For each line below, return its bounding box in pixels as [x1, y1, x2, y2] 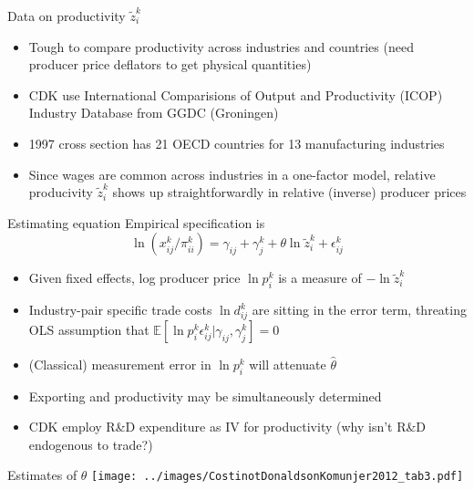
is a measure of [278, 268, 362, 287]
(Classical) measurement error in [28, 354, 211, 373]
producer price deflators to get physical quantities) [28, 55, 312, 74]
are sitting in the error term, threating [252, 300, 467, 319]
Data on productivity [7, 6, 126, 25]
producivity [28, 182, 93, 202]
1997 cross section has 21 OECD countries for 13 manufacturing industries [28, 133, 445, 152]
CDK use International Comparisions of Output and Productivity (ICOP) [28, 85, 443, 104]
